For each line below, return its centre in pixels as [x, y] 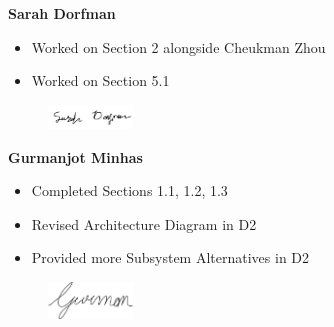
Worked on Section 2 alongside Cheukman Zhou [178, 46]
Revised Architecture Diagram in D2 [144, 223]
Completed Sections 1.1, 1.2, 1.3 [129, 190]
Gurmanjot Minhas [75, 156]
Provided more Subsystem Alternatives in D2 [170, 257]
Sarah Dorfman [62, 13]
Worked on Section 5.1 [100, 80]
